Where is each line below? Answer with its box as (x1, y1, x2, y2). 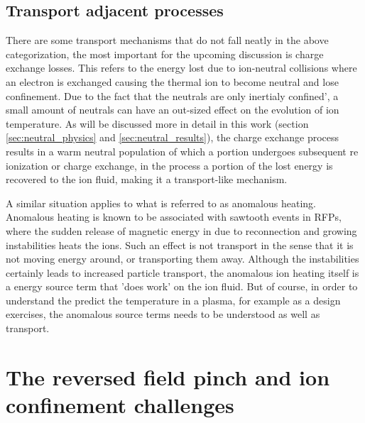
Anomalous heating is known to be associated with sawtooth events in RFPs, (6, 209, 342, 224)
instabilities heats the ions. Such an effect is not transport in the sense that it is (6, 237, 354, 252)
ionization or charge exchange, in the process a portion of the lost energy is (6, 158, 333, 172)
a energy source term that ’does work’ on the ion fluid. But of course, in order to (6, 279, 358, 294)
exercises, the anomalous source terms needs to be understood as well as (6, 307, 320, 322)
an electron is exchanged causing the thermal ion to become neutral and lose (6, 74, 339, 89)
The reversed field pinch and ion (6, 362, 330, 391)
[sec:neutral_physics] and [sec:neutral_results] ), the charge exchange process (6, 130, 339, 145)
